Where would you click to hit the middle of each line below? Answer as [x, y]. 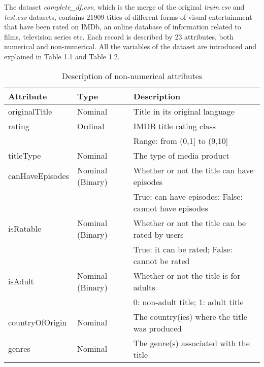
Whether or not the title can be [190, 223]
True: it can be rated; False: [183, 249]
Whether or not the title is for [187, 275]
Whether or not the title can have [193, 170]
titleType [25, 155]
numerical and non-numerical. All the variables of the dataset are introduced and [130, 46]
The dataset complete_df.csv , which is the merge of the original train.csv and [124, 7]
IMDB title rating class [175, 126]
